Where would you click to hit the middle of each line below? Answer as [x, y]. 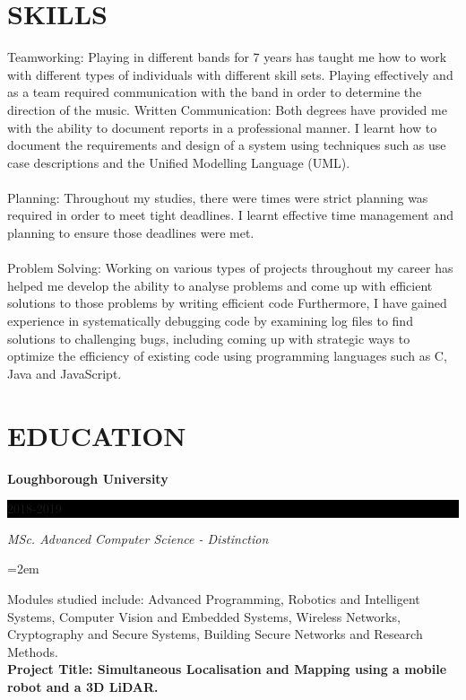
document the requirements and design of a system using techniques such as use [227, 145]
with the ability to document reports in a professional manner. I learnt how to [222, 127]
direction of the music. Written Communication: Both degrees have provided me [227, 109]
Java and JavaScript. [65, 373]
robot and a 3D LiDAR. [83, 686]
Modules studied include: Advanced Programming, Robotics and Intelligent [214, 598]
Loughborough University [88, 478]
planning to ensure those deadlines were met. [131, 233]
